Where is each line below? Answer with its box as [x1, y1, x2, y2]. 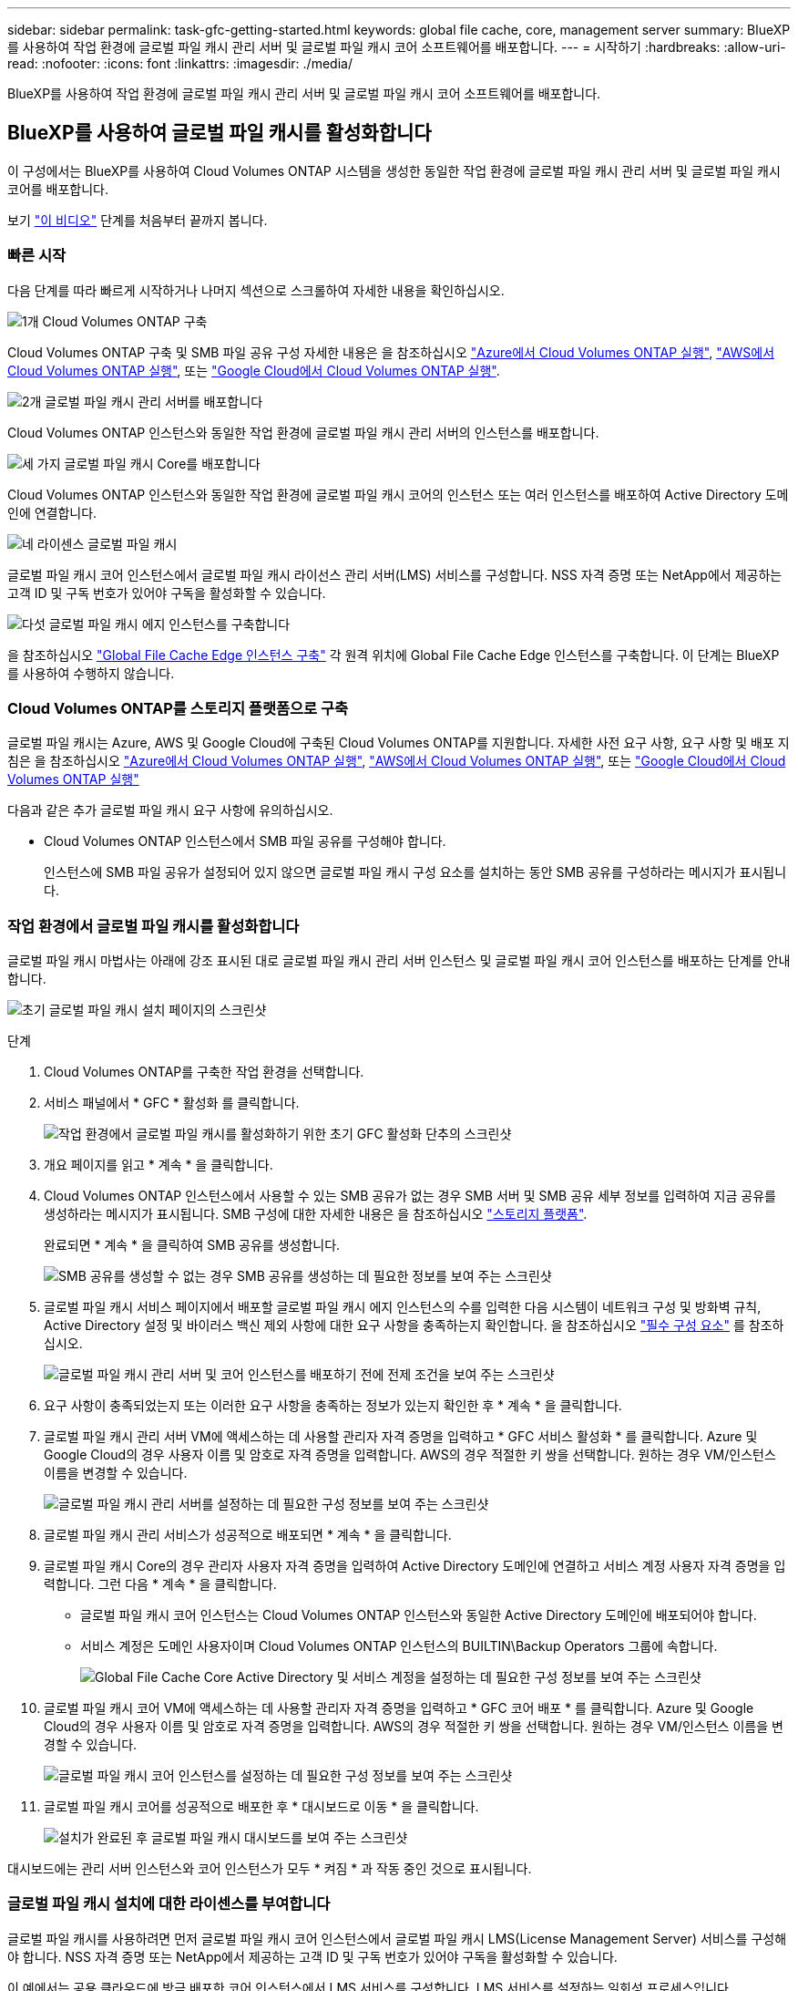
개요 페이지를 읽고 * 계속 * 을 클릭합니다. [44, 1157, 273, 1173]
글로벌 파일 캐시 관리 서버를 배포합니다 [45, 393, 263, 409]
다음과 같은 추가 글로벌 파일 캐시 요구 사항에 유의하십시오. [7, 802, 333, 819]
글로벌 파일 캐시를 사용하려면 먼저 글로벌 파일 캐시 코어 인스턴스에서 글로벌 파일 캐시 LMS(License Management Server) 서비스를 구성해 [7, 1930, 787, 1946]
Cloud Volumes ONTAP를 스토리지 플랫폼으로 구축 [7, 698, 349, 717]
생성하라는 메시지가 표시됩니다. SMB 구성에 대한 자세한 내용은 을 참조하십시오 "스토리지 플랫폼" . [44, 1206, 588, 1222]
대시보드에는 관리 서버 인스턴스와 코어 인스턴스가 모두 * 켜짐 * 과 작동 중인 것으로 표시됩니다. [7, 1861, 532, 1877]
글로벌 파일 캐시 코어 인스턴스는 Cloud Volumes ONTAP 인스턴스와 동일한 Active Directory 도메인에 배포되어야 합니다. [80, 1607, 757, 1624]
